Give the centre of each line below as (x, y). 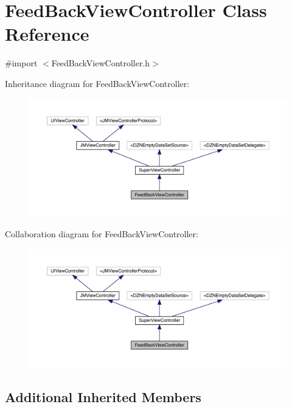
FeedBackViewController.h (101, 63)
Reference (47, 34)
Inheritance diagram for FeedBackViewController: (97, 83)
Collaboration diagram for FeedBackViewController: (102, 234)
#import (21, 63)
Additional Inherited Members (103, 396)
